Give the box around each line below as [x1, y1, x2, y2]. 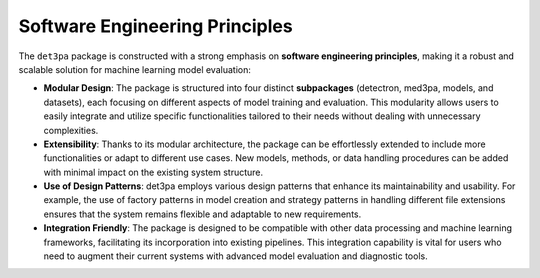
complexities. [43, 124, 99, 136]
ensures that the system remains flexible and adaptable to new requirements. [43, 208, 362, 220]
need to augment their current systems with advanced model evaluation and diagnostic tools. [43, 250, 429, 262]
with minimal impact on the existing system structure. [43, 166, 264, 178]
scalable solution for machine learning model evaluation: [18, 63, 252, 75]
